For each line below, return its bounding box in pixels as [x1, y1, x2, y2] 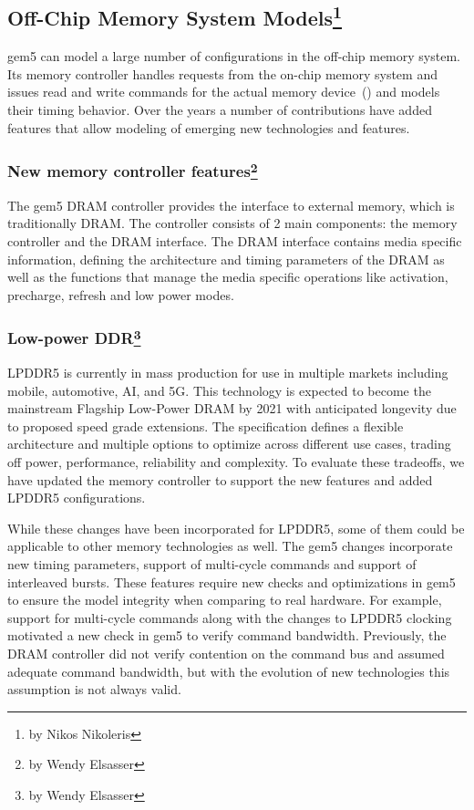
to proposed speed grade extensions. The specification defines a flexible [7, 416, 404, 435]
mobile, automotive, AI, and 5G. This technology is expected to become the [7, 380, 431, 400]
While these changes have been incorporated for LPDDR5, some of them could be [7, 518, 465, 537]
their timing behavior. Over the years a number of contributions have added [7, 99, 432, 119]
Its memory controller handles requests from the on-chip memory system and [7, 64, 438, 83]
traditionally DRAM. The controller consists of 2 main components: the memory [7, 213, 458, 233]
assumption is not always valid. [7, 680, 181, 699]
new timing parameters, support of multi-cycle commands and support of [7, 555, 417, 574]
